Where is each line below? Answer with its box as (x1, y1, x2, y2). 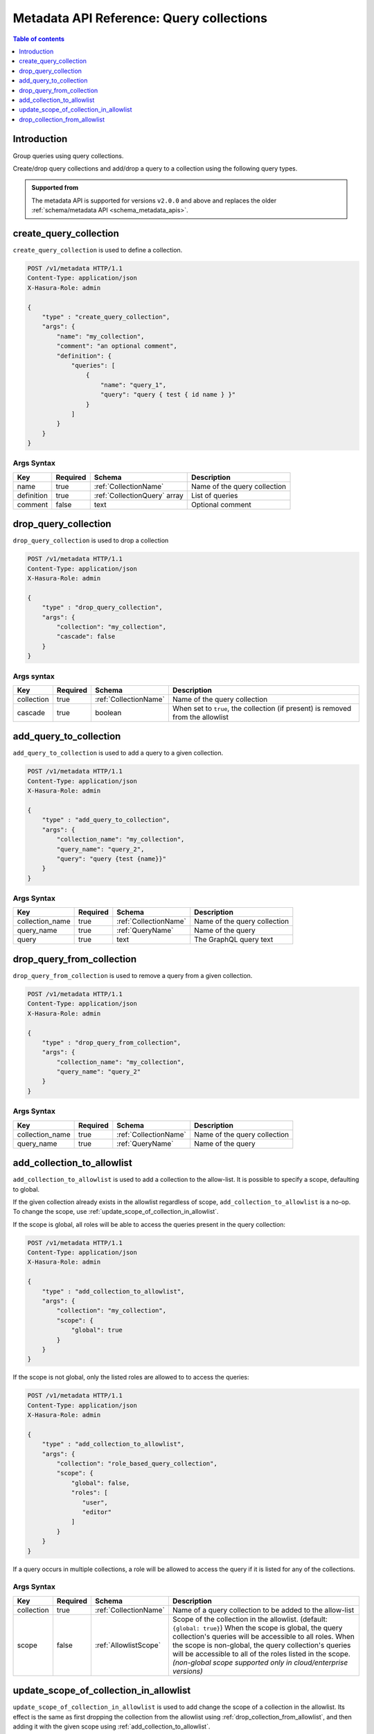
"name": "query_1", (100, 381, 166, 388)
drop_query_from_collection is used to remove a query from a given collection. (12, 971, 253, 979)
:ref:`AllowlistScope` (94, 1640, 161, 1650)
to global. (12, 1185, 40, 1193)
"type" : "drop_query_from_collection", (42, 1038, 181, 1047)
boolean (94, 707, 122, 717)
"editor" (82, 1509, 112, 1516)
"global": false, (71, 1479, 130, 1487)
